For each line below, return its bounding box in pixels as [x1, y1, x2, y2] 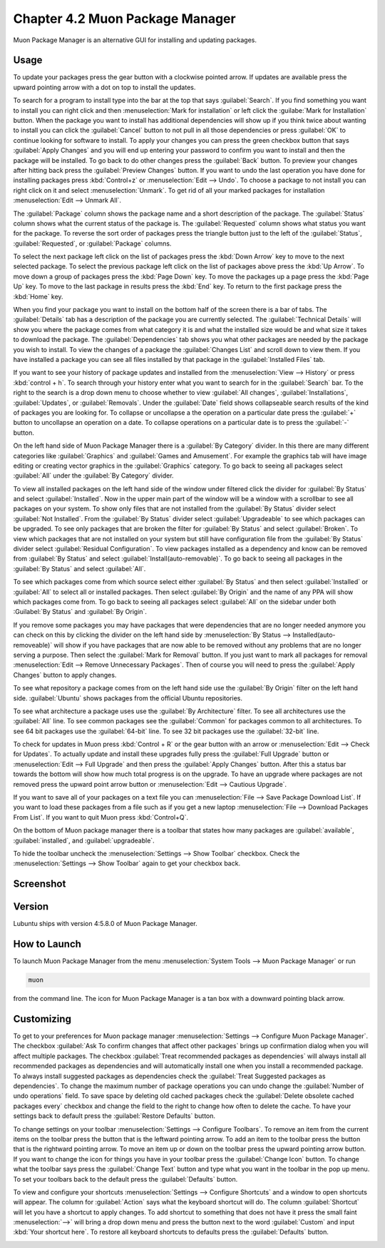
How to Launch [13, 938, 82, 950]
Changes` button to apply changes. [13, 670, 117, 679]
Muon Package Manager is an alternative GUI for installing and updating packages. [13, 36, 257, 44]
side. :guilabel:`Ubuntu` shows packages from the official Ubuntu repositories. [13, 693, 242, 703]
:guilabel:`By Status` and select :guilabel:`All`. [13, 564, 146, 573]
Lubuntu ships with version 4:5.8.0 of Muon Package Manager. [13, 920, 197, 928]
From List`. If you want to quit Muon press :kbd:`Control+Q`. [13, 812, 189, 821]
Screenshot [13, 878, 66, 890]
